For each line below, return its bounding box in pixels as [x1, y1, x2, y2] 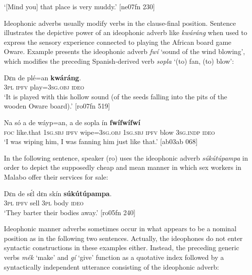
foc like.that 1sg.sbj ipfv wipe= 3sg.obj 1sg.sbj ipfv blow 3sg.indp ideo [4, 127, 215, 137]
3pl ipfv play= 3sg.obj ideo [4, 82, 84, 92]
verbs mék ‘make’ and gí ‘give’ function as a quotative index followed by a [4, 252, 224, 262]
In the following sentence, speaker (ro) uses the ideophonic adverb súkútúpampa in [4, 152, 248, 163]
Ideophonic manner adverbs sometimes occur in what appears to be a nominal [4, 223, 236, 234]
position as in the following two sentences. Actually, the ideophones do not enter [4, 233, 243, 243]
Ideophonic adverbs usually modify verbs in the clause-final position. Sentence [4, 18, 236, 28]
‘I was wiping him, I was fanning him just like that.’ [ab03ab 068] [4, 136, 198, 147]
